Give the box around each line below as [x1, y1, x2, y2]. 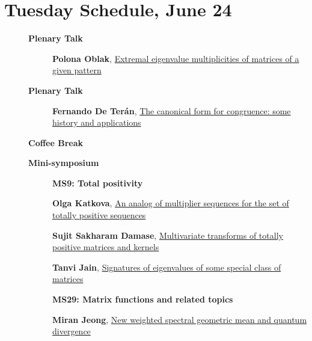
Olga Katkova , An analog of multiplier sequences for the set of [52, 197, 289, 209]
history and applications [52, 116, 141, 129]
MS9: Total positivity [52, 176, 143, 189]
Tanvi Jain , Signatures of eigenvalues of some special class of [52, 260, 281, 273]
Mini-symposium [28, 156, 99, 169]
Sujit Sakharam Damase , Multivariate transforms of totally [52, 229, 283, 241]
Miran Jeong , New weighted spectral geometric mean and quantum [52, 313, 307, 325]
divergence [52, 325, 91, 337]
